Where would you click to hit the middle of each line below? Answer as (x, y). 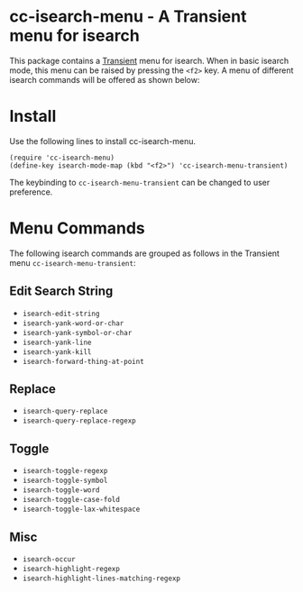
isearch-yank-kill (57, 352)
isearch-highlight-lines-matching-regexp (101, 578)
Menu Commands (78, 228)
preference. (31, 192)
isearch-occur (49, 560)
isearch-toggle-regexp (65, 471)
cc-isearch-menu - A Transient (128, 17)
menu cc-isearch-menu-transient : (73, 262)
